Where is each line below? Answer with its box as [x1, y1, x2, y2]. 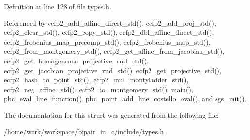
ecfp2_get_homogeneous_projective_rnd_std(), [4, 55, 149, 65]
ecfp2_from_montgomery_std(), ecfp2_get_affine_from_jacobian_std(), [4, 46, 225, 56]
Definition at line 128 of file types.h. [4, 1, 111, 11]
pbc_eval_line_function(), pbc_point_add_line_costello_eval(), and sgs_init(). [4, 93, 247, 104]
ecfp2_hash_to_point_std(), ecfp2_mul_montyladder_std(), [4, 75, 189, 85]
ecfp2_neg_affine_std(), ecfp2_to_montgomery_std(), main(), [4, 84, 193, 94]
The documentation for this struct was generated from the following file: [4, 109, 219, 120]
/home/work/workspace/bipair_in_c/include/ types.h [4, 126, 164, 136]
